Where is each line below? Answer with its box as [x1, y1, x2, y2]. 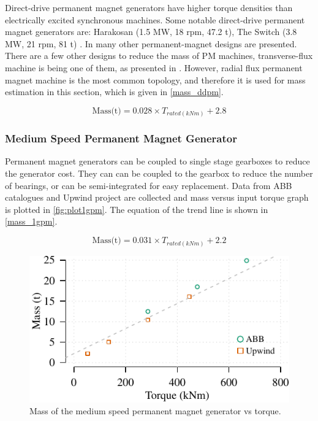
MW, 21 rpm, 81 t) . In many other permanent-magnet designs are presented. [5, 37, 297, 50]
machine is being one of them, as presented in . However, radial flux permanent [5, 61, 303, 74]
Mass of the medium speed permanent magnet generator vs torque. [29, 404, 281, 417]
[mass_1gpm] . [5, 215, 58, 228]
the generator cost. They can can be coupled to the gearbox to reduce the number [5, 167, 313, 180]
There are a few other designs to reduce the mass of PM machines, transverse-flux [5, 49, 313, 62]
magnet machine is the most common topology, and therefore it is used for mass [5, 73, 306, 86]
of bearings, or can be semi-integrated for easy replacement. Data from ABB [5, 179, 292, 191]
